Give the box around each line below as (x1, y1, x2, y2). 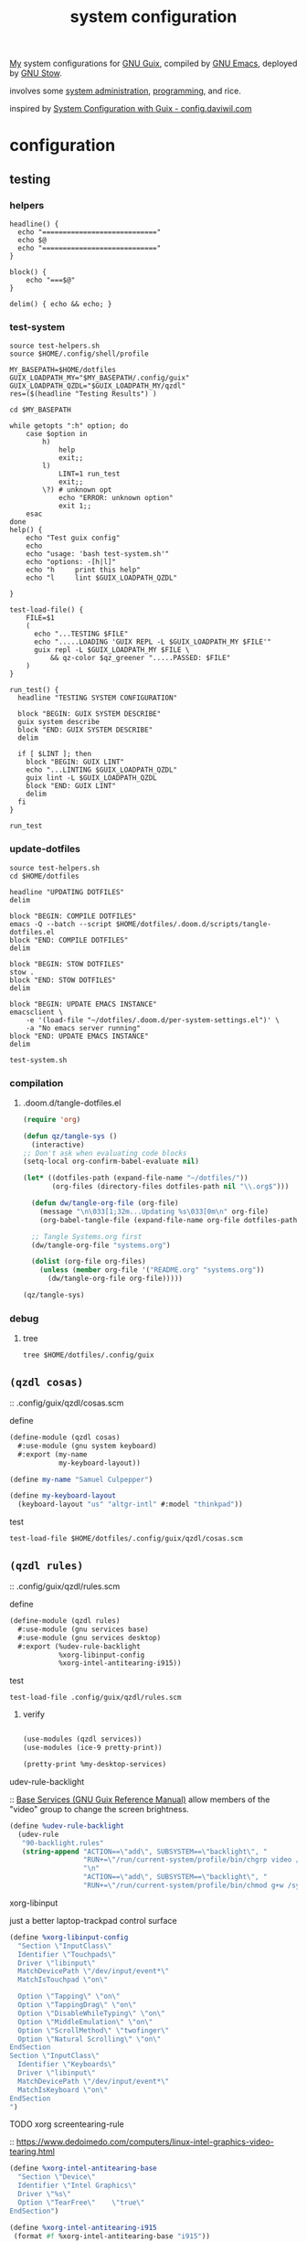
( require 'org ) (22, 1115, 81, 1124)
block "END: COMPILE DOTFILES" (9, 935, 129, 945)
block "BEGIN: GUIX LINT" (26, 757, 125, 767)
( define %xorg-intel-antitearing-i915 (9, 2223, 157, 2232)
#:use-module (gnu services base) (17, 1625, 149, 1634)
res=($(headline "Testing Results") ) (9, 390, 157, 399)
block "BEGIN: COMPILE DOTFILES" (9, 912, 137, 921)
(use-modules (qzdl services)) (22, 1735, 143, 1744)
